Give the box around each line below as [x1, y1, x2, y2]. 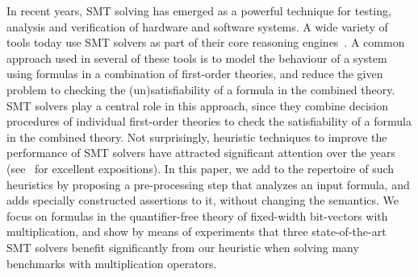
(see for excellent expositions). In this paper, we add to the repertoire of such [6, 159, 395, 176]
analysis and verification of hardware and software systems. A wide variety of [6, 18, 388, 35]
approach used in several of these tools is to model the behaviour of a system [6, 49, 387, 66]
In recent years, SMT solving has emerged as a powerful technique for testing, [6, 2, 391, 19]
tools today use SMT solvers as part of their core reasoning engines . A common [6, 34, 405, 51]
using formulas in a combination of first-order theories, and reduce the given [6, 65, 383, 82]
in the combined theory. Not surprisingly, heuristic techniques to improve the [6, 128, 387, 145]
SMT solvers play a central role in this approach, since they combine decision [6, 97, 389, 114]
